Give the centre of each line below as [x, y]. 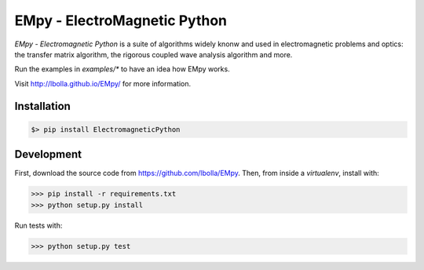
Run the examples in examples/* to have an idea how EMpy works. [122, 69]
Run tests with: [38, 225]
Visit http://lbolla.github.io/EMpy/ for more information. [103, 83]
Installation [42, 106]
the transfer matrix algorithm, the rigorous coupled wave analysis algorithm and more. [154, 54]
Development [48, 154]
